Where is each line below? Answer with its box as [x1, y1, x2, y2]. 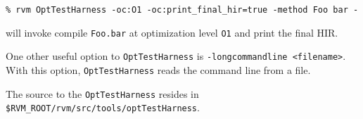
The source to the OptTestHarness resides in [6, 86, 199, 101]
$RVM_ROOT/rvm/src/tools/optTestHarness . [6, 100, 200, 115]
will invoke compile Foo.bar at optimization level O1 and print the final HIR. [6, 25, 338, 39]
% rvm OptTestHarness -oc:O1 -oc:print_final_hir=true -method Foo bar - [6, 5, 359, 15]
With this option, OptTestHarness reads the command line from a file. [6, 62, 311, 77]
